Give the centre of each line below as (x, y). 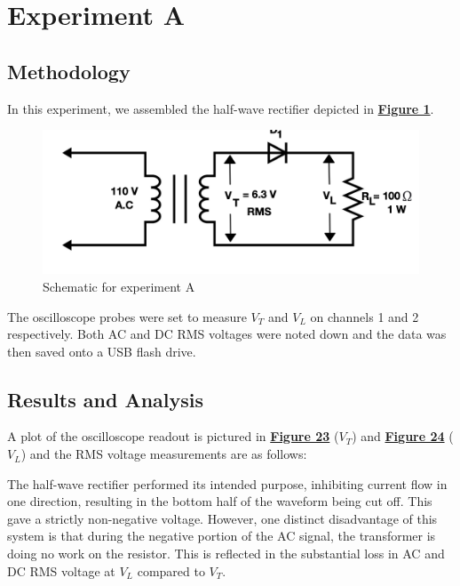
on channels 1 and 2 (365, 316)
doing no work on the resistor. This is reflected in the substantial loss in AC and (226, 554)
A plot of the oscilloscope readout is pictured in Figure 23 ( (173, 436)
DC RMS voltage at (61, 570)
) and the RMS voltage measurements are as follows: (164, 454)
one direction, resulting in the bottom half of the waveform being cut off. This (220, 501)
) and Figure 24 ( (403, 436)
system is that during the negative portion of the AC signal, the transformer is (222, 536)
